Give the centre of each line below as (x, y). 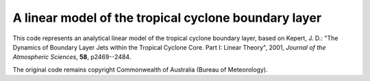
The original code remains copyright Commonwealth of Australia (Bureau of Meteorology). (140, 69)
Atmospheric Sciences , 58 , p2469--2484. (72, 57)
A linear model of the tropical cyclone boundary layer (167, 18)
